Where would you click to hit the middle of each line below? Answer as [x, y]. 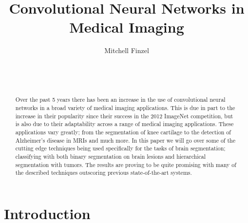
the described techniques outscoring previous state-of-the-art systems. [104, 173]
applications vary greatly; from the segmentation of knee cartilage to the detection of [123, 132]
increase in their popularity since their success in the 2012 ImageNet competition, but [124, 116]
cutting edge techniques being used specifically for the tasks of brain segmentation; [120, 148]
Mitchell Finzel [127, 50]
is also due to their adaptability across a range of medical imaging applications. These [124, 124]
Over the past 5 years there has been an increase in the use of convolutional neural [120, 100]
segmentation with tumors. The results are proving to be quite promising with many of [126, 164]
